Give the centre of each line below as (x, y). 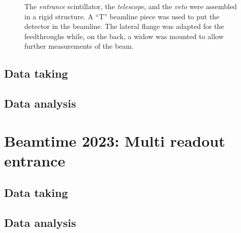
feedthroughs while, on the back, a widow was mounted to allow (124, 36)
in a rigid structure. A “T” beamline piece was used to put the (122, 16)
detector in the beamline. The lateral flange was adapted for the (124, 26)
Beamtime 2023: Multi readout (115, 140)
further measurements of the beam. (79, 46)
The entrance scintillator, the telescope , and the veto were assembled (131, 6)
